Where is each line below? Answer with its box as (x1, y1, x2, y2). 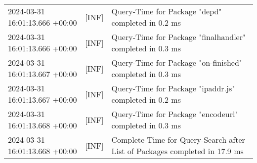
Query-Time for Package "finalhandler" (111, 31, 246, 42)
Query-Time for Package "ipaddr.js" (111, 82, 235, 94)
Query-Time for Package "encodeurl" (111, 108, 238, 120)
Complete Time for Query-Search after (111, 134, 245, 145)
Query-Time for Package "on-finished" (111, 57, 242, 68)
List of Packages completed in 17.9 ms (111, 145, 244, 157)
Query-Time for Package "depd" (111, 5, 222, 17)
